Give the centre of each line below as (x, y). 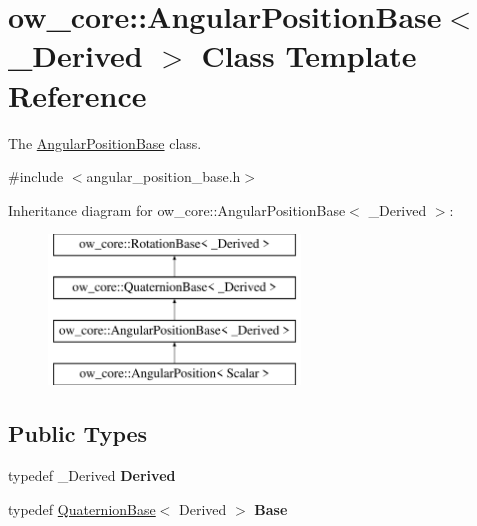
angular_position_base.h (163, 176)
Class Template (309, 55)
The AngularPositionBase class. (105, 142)
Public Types (78, 433)
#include (36, 176)
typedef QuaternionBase (82, 508)
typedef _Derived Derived (92, 475)
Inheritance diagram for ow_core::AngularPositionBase (177, 209)
